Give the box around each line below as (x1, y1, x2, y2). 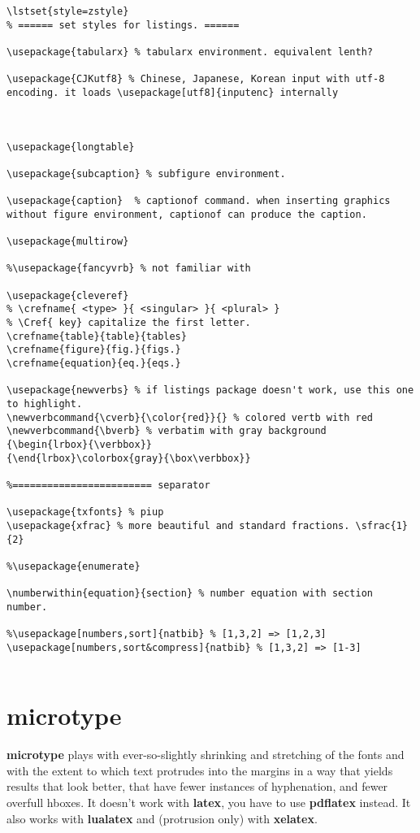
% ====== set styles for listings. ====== (6, 19, 240, 31)
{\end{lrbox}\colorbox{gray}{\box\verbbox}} (6, 452, 251, 464)
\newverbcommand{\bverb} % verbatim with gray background (6, 425, 327, 437)
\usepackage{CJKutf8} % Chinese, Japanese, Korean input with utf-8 (6, 73, 385, 85)
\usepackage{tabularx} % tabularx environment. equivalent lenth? (6, 46, 374, 58)
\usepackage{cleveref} (6, 289, 129, 302)
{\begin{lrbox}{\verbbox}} (6, 439, 152, 450)
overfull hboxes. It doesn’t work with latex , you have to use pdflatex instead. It (6, 794, 411, 811)
